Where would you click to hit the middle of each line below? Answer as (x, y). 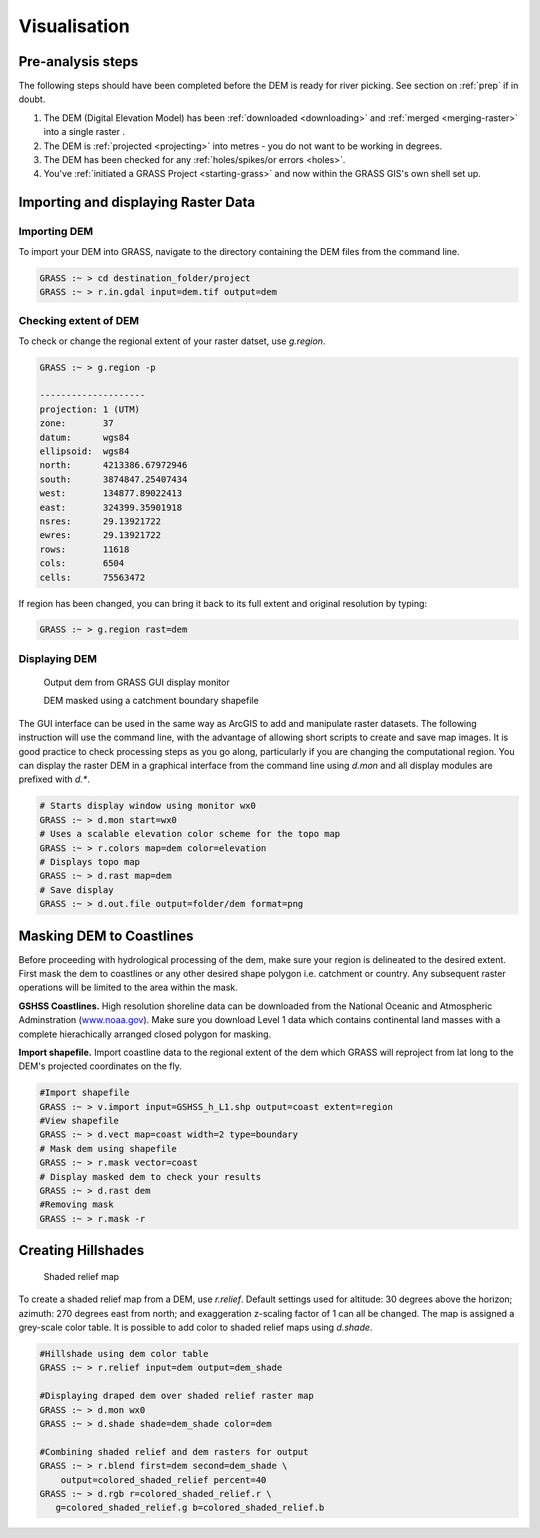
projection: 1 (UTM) (89, 409)
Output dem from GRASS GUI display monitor (136, 682)
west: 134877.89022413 (111, 493)
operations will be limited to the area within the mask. (128, 987)
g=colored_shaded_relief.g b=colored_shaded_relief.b (190, 1508)
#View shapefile (79, 1121)
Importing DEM (56, 232)
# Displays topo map (89, 861)
